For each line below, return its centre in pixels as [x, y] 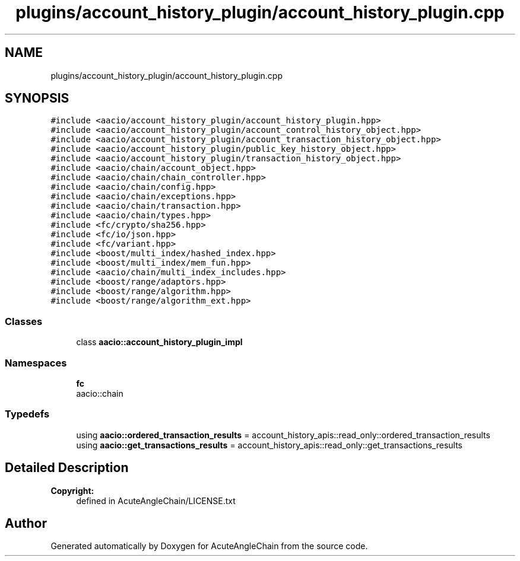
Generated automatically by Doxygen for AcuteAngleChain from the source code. [209, 546]
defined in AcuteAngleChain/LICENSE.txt [156, 501]
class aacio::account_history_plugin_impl [159, 342]
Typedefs [27, 414]
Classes [24, 321]
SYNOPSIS [37, 98]
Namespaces [36, 363]
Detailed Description [67, 468]
